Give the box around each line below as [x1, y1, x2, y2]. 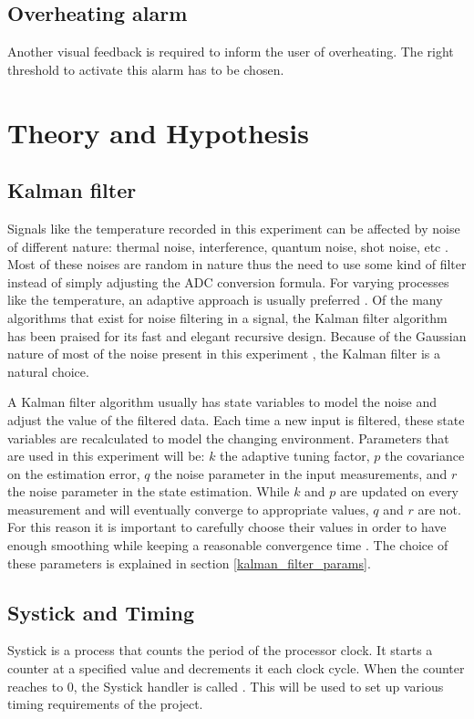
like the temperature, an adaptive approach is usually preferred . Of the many [7, 290, 443, 309]
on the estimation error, [7, 464, 140, 483]
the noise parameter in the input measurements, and [154, 464, 448, 483]
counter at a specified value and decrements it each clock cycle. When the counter [7, 659, 465, 678]
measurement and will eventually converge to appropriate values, [7, 499, 369, 518]
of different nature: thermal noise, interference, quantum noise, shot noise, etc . [7, 236, 448, 255]
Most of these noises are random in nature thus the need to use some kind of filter [7, 255, 467, 274]
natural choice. [7, 361, 89, 380]
